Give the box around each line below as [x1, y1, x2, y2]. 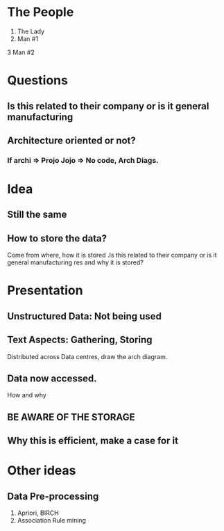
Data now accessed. [7, 373, 97, 384]
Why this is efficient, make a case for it [7, 435, 179, 447]
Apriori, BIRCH [17, 509, 59, 517]
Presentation [7, 283, 83, 299]
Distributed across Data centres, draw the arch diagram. [7, 352, 168, 360]
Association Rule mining [17, 516, 87, 525]
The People [7, 4, 74, 20]
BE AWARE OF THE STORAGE [7, 411, 135, 423]
